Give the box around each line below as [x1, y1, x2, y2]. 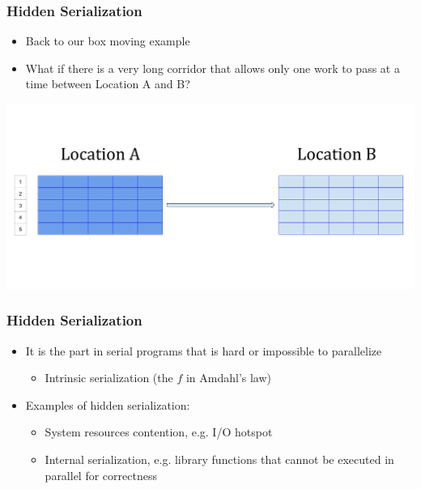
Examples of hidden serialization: [25, 396, 190, 413]
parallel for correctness [45, 466, 157, 483]
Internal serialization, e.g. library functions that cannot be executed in [45, 451, 394, 468]
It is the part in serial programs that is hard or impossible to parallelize [25, 342, 382, 359]
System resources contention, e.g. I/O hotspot [45, 423, 273, 440]
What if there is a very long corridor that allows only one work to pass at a [25, 59, 400, 76]
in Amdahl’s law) [185, 369, 272, 386]
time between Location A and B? [25, 75, 190, 92]
